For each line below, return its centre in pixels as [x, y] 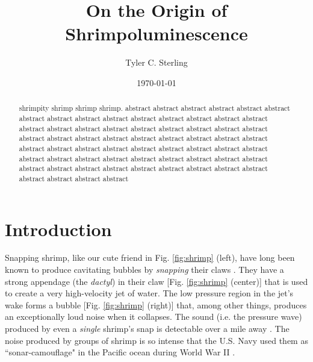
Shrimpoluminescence [156, 33]
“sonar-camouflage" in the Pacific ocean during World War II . [120, 352]
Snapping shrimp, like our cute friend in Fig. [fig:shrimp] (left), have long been [150, 257]
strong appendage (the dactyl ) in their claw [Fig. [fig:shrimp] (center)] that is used [156, 281]
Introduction [58, 229]
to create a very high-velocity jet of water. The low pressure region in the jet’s [149, 293]
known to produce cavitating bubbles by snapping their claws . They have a [144, 270]
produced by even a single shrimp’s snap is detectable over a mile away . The [147, 329]
